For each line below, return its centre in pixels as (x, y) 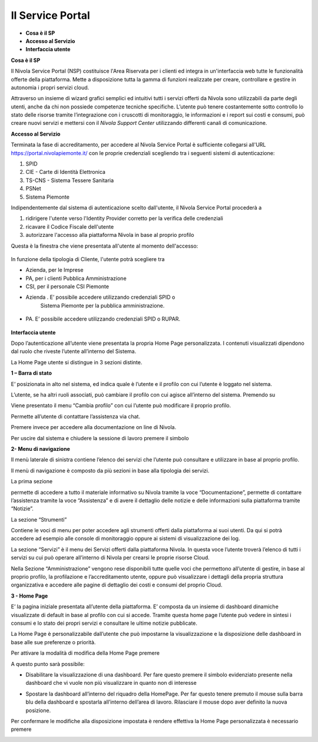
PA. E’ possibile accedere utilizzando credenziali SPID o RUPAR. (103, 319)
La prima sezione (32, 482)
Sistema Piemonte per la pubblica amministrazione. (102, 305)
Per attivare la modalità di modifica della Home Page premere (85, 653)
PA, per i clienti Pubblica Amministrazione (76, 278)
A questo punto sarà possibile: (48, 664)
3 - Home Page (29, 596)
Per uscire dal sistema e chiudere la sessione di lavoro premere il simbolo (100, 438)
